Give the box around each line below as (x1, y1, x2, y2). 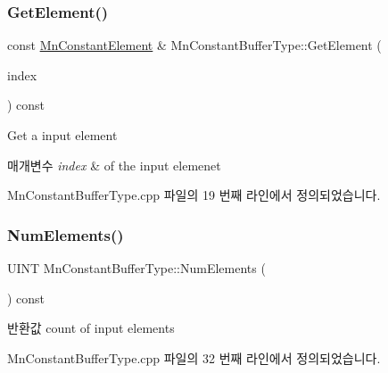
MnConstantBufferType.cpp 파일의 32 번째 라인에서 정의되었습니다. (7, 348, 381, 367)
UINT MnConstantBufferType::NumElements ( (7, 259, 266, 277)
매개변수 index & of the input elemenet (7, 155, 221, 174)
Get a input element (7, 126, 118, 144)
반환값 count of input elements (7, 319, 175, 337)
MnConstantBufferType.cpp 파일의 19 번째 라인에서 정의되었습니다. (7, 186, 381, 204)
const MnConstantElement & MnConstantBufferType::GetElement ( (7, 36, 382, 54)
